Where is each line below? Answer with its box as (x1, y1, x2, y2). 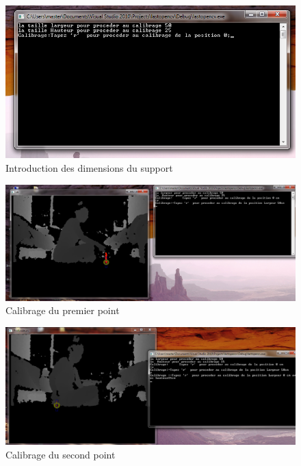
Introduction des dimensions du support (5, 160, 173, 174)
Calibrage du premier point (5, 303, 120, 318)
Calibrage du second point (5, 447, 116, 461)
